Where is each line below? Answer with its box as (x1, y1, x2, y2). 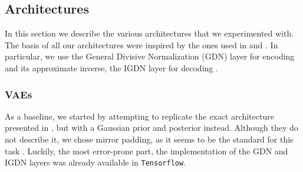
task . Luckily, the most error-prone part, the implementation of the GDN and (5, 144, 288, 157)
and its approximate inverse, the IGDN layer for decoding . (5, 61, 218, 74)
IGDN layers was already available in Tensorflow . (5, 156, 186, 168)
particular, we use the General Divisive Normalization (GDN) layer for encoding (5, 50, 295, 62)
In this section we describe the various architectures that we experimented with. (5, 27, 294, 39)
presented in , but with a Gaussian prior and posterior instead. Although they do (5, 121, 298, 134)
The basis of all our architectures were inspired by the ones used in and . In (5, 38, 278, 51)
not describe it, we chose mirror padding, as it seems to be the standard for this (5, 133, 294, 145)
